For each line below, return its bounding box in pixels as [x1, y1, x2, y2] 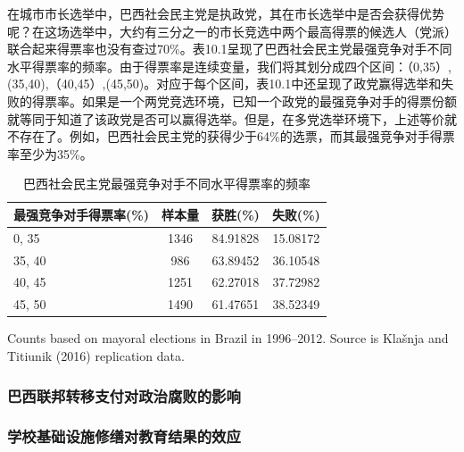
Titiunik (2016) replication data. [7, 347, 185, 364]
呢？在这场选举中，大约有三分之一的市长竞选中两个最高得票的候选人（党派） [7, 21, 457, 40]
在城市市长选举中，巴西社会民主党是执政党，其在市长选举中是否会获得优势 [7, 4, 444, 22]
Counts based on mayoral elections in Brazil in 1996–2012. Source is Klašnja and [7, 329, 449, 347]
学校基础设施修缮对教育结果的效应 [7, 425, 241, 448]
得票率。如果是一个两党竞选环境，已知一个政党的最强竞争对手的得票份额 [31, 91, 457, 110]
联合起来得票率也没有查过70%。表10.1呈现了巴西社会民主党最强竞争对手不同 [7, 39, 452, 58]
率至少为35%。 [7, 144, 93, 163]
